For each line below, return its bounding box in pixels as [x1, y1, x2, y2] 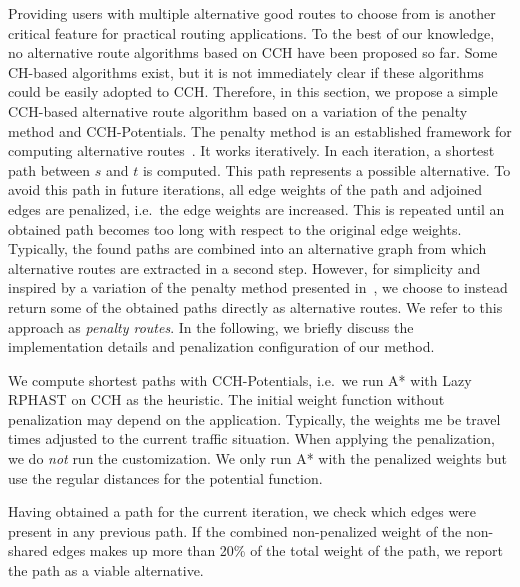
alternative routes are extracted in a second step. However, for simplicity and [8, 257, 481, 278]
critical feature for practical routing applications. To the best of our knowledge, [8, 22, 495, 43]
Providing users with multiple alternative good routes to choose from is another [8, 3, 496, 23]
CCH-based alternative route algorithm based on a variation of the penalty [8, 100, 468, 121]
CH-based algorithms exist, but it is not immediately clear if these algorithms [8, 61, 484, 82]
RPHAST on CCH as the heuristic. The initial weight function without [8, 389, 445, 410]
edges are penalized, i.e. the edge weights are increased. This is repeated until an [8, 198, 505, 219]
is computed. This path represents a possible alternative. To [142, 159, 511, 180]
